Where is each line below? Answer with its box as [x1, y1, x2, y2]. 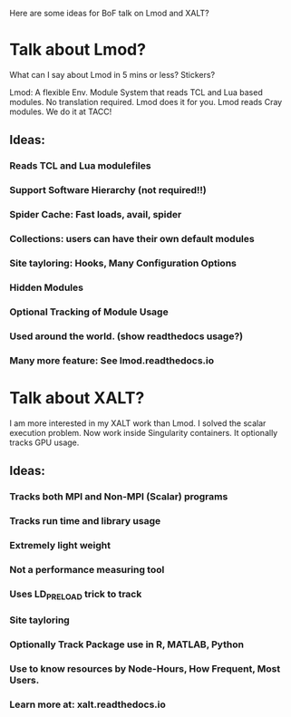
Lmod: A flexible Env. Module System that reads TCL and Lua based [9, 86, 263, 98]
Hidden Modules [9, 281, 84, 294]
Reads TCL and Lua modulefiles [9, 160, 151, 172]
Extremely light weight [9, 538, 112, 551]
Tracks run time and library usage [9, 514, 161, 527]
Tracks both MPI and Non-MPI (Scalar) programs [9, 489, 228, 502]
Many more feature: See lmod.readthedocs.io [9, 354, 215, 366]
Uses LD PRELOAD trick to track [9, 587, 142, 602]
